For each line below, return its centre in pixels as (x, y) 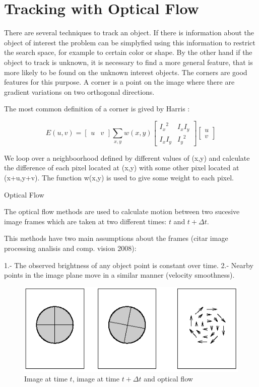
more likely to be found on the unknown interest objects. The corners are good (126, 72)
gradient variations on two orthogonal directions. (79, 91)
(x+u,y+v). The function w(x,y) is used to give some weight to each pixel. (119, 178)
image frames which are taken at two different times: (85, 221)
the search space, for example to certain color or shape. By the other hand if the (128, 52)
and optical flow (168, 379)
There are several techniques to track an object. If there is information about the (129, 33)
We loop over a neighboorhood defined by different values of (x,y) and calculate (127, 157)
